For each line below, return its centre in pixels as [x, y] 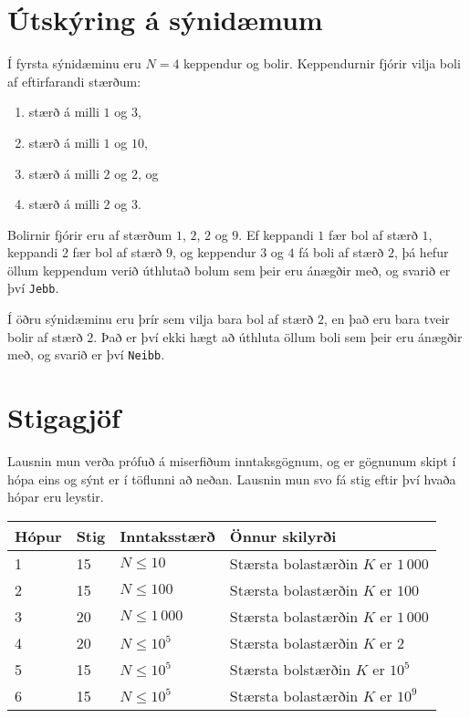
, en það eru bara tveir [387, 319]
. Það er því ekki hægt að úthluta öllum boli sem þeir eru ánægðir [278, 336]
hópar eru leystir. [56, 497]
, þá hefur [421, 252]
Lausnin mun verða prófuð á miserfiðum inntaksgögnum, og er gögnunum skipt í [232, 461]
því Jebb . [33, 288]
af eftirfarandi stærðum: [74, 81]
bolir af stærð [45, 336]
